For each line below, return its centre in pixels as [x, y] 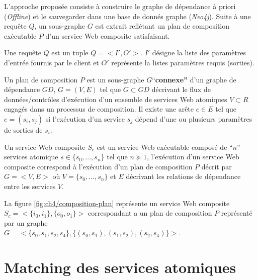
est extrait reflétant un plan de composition [162, 26]
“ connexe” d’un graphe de [194, 79]
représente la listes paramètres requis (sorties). [183, 62]
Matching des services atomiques [120, 267]
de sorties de [23, 129]
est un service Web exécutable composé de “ [165, 147]
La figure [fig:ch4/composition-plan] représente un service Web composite [117, 203]
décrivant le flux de [181, 89]
